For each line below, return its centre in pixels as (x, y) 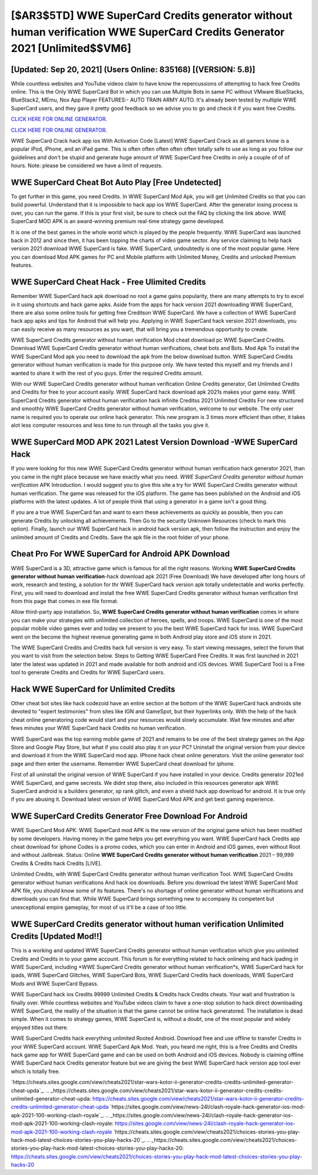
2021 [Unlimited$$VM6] (71, 49)
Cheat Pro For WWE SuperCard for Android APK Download (120, 554)
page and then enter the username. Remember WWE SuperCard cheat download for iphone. (123, 764)
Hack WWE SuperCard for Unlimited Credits (93, 689)
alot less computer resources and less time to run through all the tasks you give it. (110, 425)
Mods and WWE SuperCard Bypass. (55, 983)
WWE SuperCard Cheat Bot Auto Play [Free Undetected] (116, 182)
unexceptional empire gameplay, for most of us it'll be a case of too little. (99, 907)
